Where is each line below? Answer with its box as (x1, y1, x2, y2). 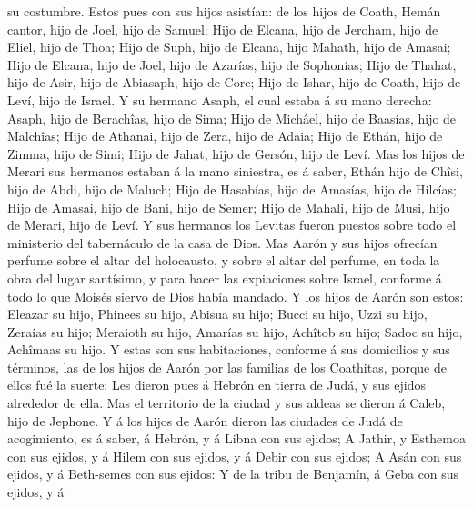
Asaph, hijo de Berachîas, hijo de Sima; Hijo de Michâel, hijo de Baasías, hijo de (7, 108, 457, 127)
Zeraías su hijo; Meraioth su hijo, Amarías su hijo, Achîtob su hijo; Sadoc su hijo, (7, 322, 463, 341)
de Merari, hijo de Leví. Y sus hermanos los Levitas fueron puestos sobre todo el (7, 215, 457, 234)
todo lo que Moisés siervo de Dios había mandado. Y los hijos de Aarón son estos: (7, 286, 464, 305)
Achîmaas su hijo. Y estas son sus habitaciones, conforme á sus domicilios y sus (7, 340, 450, 359)
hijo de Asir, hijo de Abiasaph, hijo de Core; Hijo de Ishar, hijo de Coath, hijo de (7, 73, 461, 92)
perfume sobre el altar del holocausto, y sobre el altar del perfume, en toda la (7, 251, 440, 270)
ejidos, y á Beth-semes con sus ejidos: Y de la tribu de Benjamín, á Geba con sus (7, 464, 459, 483)
